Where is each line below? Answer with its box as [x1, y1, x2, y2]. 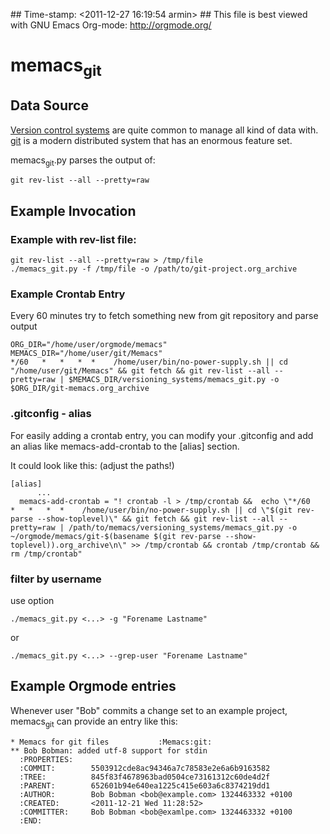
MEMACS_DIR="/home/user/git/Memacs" [10, 349, 163, 359]
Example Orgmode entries [10, 678, 177, 695]
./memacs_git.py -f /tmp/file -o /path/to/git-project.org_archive [10, 264, 298, 274]
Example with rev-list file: [10, 232, 137, 246]
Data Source [10, 97, 89, 114]
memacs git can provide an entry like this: [10, 715, 178, 729]
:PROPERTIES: [19, 754, 74, 764]
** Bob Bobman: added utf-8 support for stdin [10, 745, 208, 756]
